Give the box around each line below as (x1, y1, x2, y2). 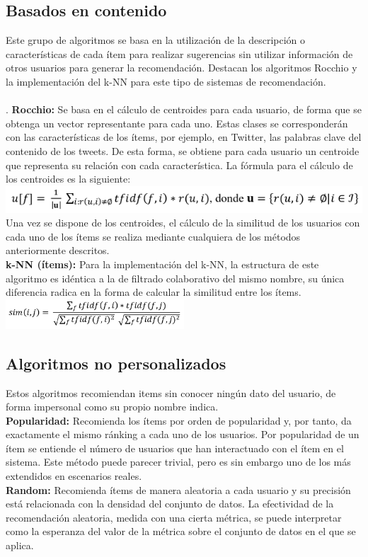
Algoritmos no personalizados (6, 352, 226, 374)
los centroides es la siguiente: (6, 171, 131, 186)
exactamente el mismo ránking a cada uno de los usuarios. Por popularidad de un (6, 427, 360, 442)
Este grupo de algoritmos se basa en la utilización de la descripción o (6, 33, 306, 47)
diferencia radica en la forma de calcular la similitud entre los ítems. (6, 285, 301, 299)
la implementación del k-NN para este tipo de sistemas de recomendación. (6, 74, 326, 88)
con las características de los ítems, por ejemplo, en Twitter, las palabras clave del (6, 130, 362, 144)
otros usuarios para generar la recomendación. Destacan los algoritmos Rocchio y (6, 60, 357, 75)
